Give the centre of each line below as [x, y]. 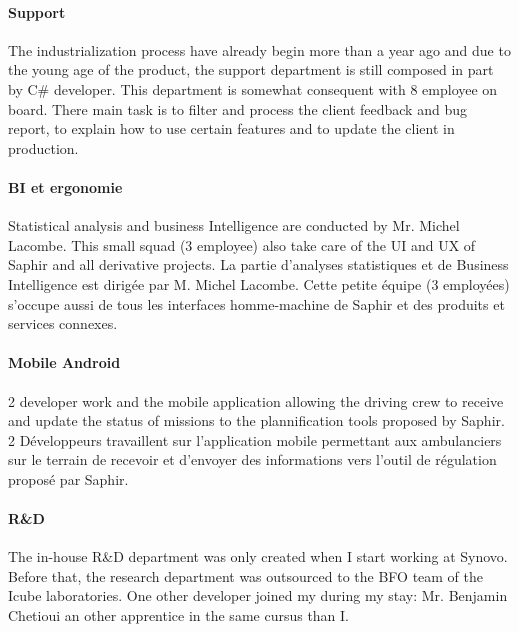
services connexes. [63, 323]
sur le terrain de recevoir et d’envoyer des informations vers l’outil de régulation [252, 459]
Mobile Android [64, 362]
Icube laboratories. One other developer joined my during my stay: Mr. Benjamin [258, 595]
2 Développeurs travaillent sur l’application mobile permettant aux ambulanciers [255, 439]
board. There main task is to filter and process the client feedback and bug [237, 108]
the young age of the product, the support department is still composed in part [251, 69]
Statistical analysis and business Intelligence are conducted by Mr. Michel [234, 225]
